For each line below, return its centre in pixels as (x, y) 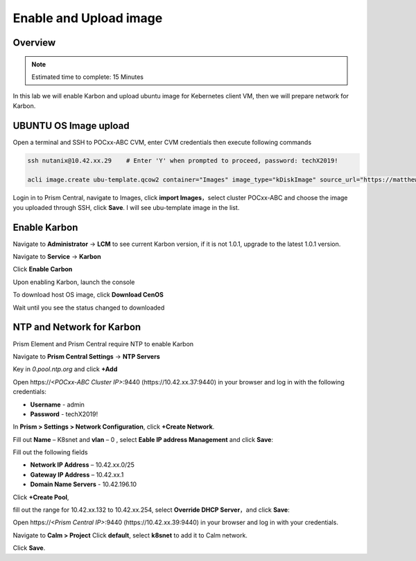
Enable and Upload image (88, 18)
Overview (34, 43)
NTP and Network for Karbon (77, 327)
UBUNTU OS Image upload (71, 126)
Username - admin (57, 404)
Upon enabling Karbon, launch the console (74, 282)
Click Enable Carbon (43, 269)
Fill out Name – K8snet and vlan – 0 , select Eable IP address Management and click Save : (143, 439)
